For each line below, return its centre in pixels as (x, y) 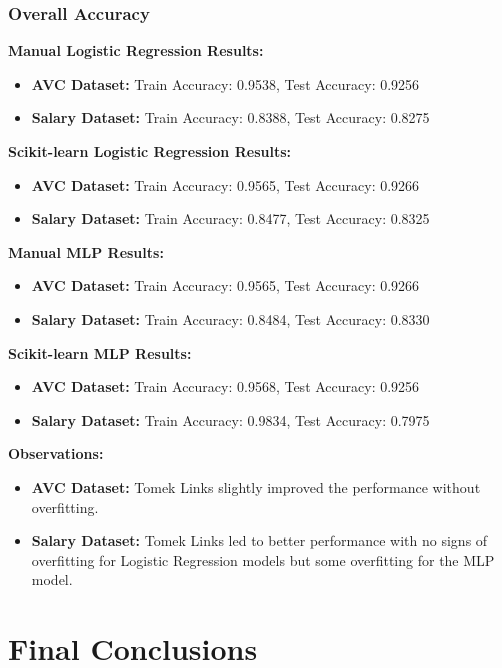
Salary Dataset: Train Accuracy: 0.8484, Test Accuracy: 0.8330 (230, 318)
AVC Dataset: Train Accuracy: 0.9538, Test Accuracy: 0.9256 (225, 83)
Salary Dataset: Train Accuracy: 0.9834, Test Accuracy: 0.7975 (230, 419)
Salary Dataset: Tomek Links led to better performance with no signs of (259, 540)
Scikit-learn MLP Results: (100, 352)
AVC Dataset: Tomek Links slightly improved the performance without (256, 486)
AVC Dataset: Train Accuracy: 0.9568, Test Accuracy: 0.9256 (225, 386)
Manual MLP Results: (86, 251)
